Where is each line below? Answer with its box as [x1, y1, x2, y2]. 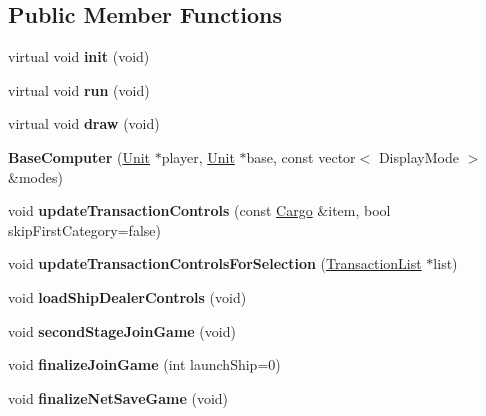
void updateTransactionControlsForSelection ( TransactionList [8, 253, 422, 274]
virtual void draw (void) [8, 113, 160, 134]
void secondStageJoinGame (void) [8, 320, 236, 341]
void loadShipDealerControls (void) [8, 286, 247, 307]
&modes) [8, 166, 63, 187]
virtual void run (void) [8, 79, 150, 100]
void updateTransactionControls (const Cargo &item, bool [8, 200, 391, 221]
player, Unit [161, 146, 235, 167]
